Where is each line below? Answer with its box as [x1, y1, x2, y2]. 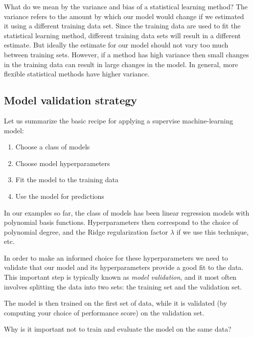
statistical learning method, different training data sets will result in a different [4, 30, 241, 40]
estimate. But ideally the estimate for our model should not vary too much [4, 40, 229, 50]
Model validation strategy [4, 93, 138, 108]
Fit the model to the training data [15, 174, 119, 185]
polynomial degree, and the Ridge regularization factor [4, 226, 168, 237]
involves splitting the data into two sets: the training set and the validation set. [4, 281, 242, 291]
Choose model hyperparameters [15, 158, 110, 168]
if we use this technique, [176, 226, 249, 237]
